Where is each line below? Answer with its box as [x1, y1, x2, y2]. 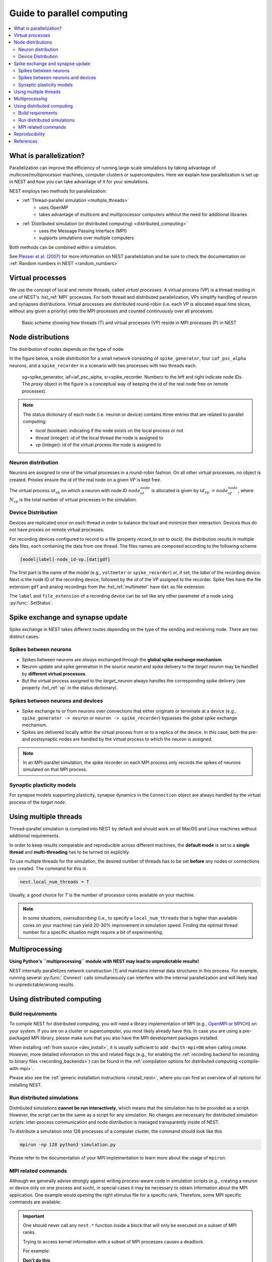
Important [23, 1213, 45, 1219]
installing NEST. [9, 1082, 42, 1088]
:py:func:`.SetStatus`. [9, 600, 53, 606]
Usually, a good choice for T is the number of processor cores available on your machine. [9, 891, 195, 898]
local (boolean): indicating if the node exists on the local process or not [35, 428, 183, 434]
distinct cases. [9, 634, 40, 640]
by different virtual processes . [22, 670, 87, 676]
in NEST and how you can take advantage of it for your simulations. [9, 179, 149, 185]
